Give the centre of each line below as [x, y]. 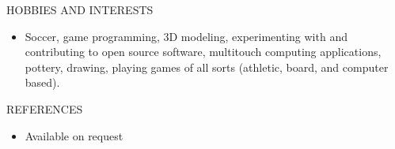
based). [42, 82]
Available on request [74, 135]
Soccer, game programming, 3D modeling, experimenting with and [186, 36]
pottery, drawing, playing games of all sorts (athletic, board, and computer [207, 67]
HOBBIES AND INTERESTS [80, 9]
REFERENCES [45, 108]
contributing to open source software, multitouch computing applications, [203, 52]
